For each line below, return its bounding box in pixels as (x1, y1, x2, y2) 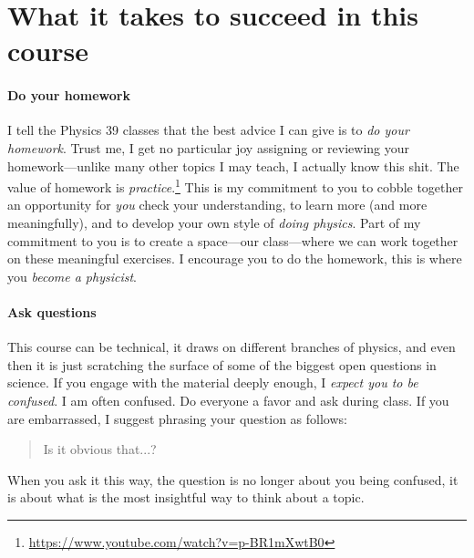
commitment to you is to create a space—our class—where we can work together (7, 231, 459, 250)
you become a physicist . (7, 266, 138, 285)
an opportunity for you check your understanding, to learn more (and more (7, 195, 428, 214)
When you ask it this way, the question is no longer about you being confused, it (7, 470, 459, 489)
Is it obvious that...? (43, 439, 157, 459)
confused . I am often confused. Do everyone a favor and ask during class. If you (7, 390, 449, 409)
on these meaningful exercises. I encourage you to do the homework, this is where (7, 249, 462, 268)
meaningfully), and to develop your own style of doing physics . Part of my (7, 212, 421, 232)
